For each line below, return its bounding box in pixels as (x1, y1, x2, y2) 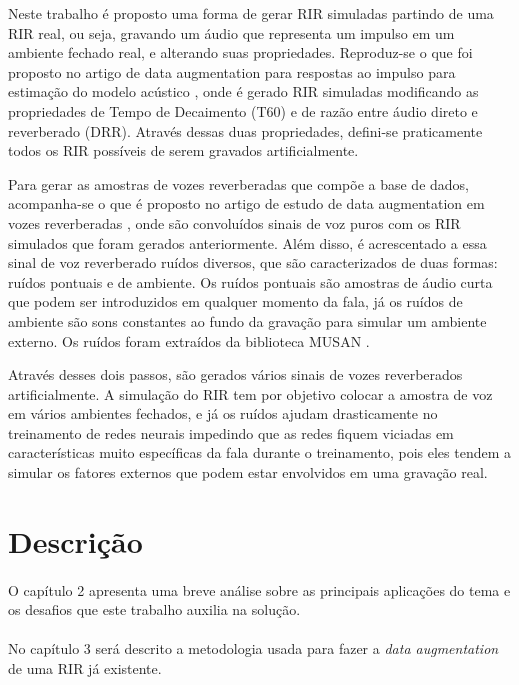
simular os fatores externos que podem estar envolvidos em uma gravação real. (8, 462, 488, 483)
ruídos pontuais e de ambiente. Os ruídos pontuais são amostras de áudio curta (8, 271, 493, 292)
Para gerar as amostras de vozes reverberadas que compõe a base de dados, (8, 173, 469, 194)
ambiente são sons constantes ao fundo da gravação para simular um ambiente (8, 310, 487, 331)
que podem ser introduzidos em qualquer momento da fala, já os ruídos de (8, 291, 463, 312)
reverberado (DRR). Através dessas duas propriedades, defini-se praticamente (8, 120, 483, 141)
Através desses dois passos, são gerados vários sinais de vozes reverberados (8, 364, 463, 385)
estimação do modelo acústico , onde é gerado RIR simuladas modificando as (8, 81, 479, 102)
